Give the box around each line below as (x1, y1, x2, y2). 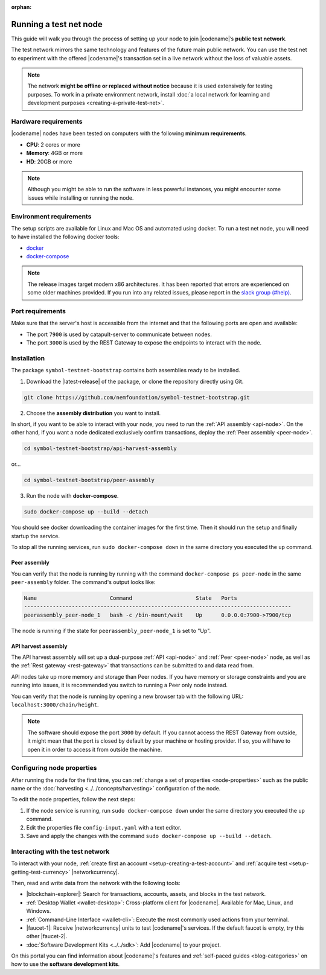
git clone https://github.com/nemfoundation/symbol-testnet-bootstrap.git (24, 394, 251, 401)
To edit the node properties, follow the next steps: (11, 796, 135, 803)
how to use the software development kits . (11, 961, 120, 968)
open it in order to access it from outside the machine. (27, 746, 162, 753)
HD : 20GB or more (26, 157, 72, 165)
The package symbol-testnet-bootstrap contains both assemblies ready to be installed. (11, 367, 241, 374)
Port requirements (11, 306, 66, 315)
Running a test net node (11, 19, 103, 30)
